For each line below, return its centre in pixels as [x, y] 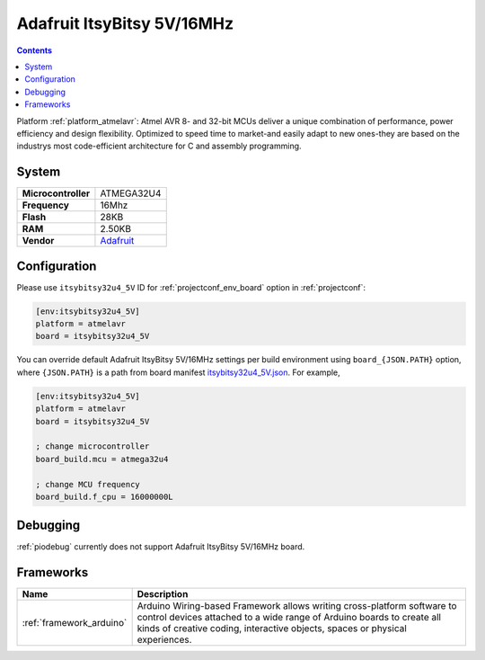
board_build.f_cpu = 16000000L [105, 496]
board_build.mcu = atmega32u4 [102, 459]
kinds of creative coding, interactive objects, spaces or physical [272, 629]
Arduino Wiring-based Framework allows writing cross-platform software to [297, 606]
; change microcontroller [93, 446]
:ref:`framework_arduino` [75, 623]
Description [163, 594]
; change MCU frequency [88, 484]
